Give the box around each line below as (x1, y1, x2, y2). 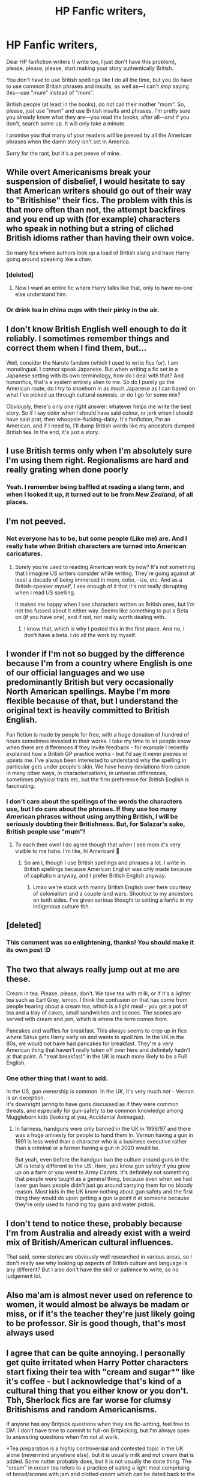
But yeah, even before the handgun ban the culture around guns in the (14, 1156, 189, 1163)
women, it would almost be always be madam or (6, 1299, 190, 1309)
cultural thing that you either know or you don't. (6, 1385, 189, 1396)
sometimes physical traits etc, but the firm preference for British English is (6, 776, 190, 783)
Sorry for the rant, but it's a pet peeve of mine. (6, 149, 121, 157)
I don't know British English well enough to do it (6, 324, 187, 335)
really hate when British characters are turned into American (6, 542, 187, 550)
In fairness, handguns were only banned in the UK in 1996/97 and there (14, 1125, 191, 1133)
